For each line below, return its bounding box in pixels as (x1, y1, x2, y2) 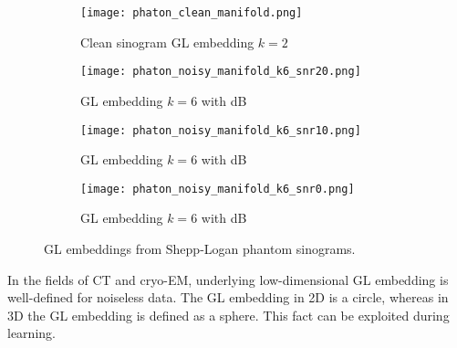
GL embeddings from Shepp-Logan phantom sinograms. (44, 239, 356, 258)
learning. (7, 323, 56, 343)
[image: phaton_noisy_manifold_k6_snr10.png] (80, 123, 361, 137)
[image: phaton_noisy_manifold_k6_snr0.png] (80, 182, 355, 195)
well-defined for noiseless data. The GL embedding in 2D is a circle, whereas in (7, 288, 449, 307)
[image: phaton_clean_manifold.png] (80, 6, 303, 19)
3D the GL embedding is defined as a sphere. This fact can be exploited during (7, 305, 450, 324)
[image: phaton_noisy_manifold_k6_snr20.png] (80, 65, 361, 79)
